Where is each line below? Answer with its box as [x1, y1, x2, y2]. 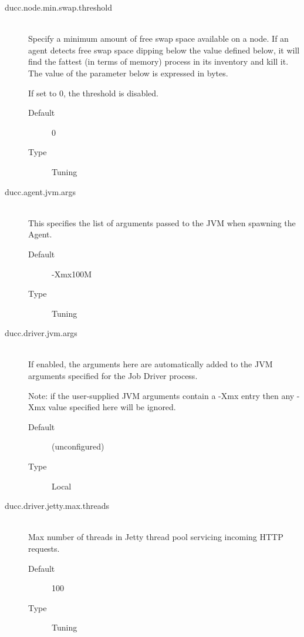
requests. [28, 542, 60, 554]
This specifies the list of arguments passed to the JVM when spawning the [28, 216, 296, 229]
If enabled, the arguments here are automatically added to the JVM [28, 358, 273, 370]
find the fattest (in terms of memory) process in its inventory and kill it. [28, 55, 289, 68]
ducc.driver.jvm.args [5, 327, 77, 339]
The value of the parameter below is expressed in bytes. [28, 66, 228, 79]
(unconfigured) [52, 440, 104, 452]
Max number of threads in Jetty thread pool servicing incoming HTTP [28, 531, 283, 543]
